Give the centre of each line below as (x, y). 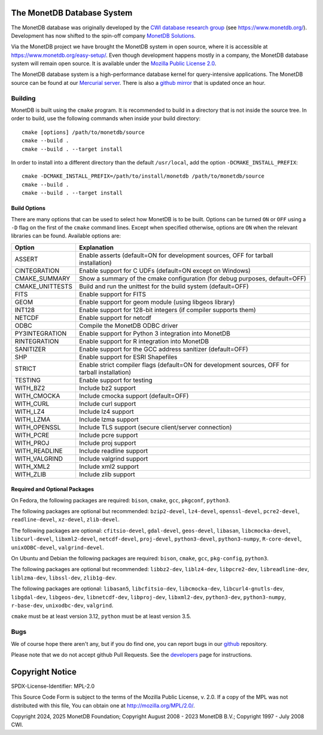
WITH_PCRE (32, 435)
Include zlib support (107, 474)
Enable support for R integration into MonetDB (144, 341)
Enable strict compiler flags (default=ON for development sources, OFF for (184, 365)
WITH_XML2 (32, 466)
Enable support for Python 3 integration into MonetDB (154, 333)
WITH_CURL (32, 404)
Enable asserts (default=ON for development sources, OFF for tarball (176, 255)
